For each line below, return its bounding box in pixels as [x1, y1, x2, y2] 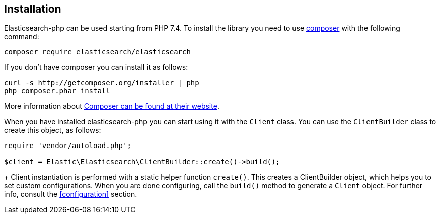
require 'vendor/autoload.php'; [4, 141, 131, 150]
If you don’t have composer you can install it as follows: [4, 63, 188, 72]
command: [4, 32, 39, 41]
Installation [4, 3, 61, 15]
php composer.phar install [4, 87, 110, 95]
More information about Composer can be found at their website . [4, 102, 219, 111]
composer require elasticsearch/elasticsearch [4, 48, 191, 56]
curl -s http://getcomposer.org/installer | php [4, 79, 199, 87]
